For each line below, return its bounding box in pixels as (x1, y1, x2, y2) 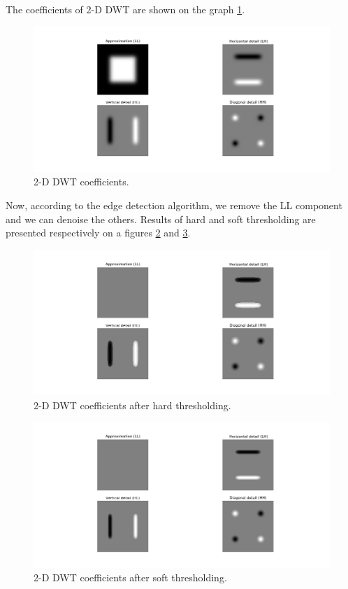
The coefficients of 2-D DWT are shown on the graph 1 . (6, 2, 245, 16)
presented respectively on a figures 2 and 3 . (6, 225, 191, 240)
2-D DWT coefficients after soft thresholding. (34, 570, 227, 585)
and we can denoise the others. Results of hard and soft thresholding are (6, 211, 316, 226)
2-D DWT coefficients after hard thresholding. (34, 397, 231, 412)
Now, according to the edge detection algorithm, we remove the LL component (6, 198, 342, 213)
